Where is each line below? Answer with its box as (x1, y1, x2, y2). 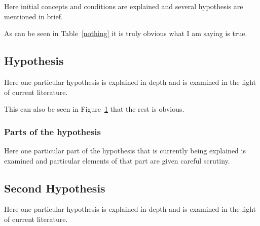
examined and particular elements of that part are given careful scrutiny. (4, 155, 230, 166)
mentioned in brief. (4, 11, 63, 21)
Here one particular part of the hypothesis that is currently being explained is (4, 145, 246, 155)
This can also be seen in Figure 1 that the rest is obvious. (4, 104, 184, 114)
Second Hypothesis (4, 180, 105, 196)
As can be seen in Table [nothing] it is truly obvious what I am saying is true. (4, 28, 247, 39)
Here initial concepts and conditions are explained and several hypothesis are (4, 1, 243, 11)
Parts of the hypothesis (4, 125, 101, 138)
